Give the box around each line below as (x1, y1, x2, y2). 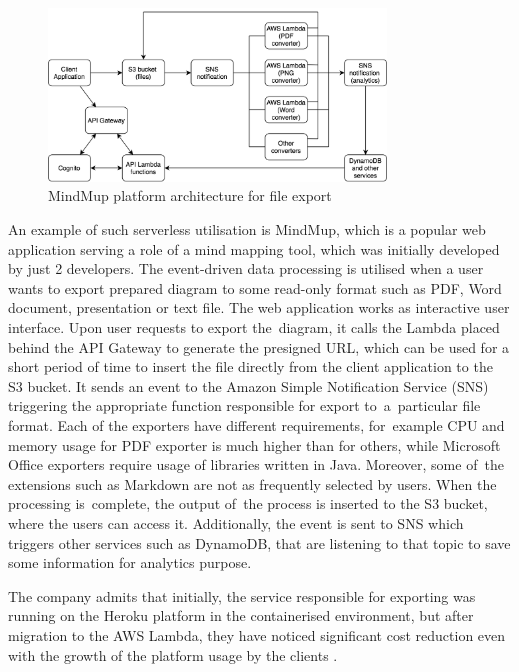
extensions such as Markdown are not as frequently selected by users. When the (8, 473, 497, 494)
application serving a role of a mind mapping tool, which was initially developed (8, 238, 500, 259)
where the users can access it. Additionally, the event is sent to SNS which (8, 512, 464, 533)
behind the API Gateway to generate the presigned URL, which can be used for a (8, 336, 510, 357)
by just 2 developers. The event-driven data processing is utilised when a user (8, 258, 484, 279)
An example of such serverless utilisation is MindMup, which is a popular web (8, 219, 486, 240)
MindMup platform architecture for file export (48, 185, 332, 206)
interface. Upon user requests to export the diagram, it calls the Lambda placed (8, 317, 500, 338)
